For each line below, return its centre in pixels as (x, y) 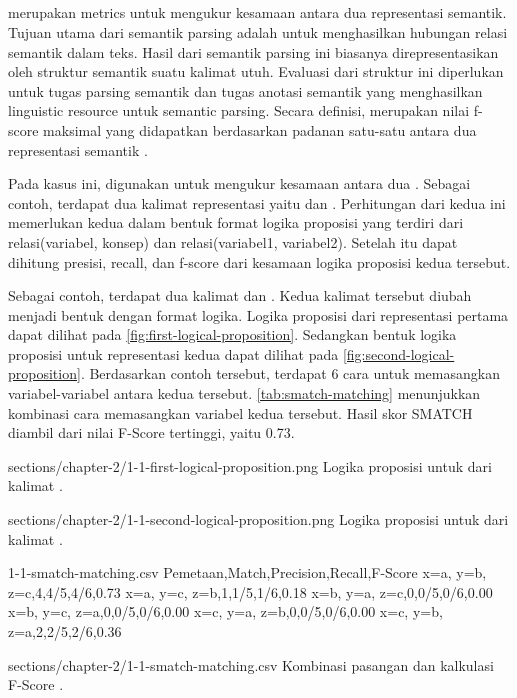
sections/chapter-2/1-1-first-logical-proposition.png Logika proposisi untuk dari (250, 465)
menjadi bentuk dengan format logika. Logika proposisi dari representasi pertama (258, 314)
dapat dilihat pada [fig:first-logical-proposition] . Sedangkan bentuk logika (232, 334)
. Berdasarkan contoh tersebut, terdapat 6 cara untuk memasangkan (290, 373)
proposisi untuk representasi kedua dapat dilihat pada (173, 353)
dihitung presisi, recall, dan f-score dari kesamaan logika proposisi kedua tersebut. (259, 261)
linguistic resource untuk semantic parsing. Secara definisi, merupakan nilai (239, 110)
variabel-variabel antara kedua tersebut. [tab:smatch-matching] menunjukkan (244, 393)
